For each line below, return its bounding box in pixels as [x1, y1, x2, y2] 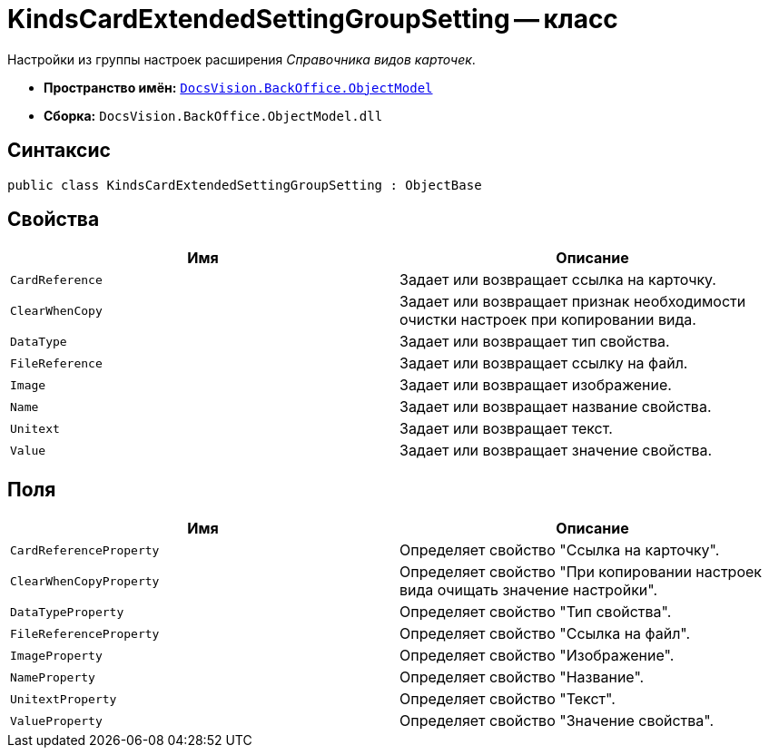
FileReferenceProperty [10, 626, 160, 641]
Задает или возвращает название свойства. [399, 397, 712, 417]
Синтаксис [7, 139, 111, 162]
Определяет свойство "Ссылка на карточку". [399, 541, 720, 560]
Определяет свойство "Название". [399, 668, 645, 687]
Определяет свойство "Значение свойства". [399, 711, 715, 730]
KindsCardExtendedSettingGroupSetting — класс [7, 4, 618, 34]
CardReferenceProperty [10, 543, 160, 557]
